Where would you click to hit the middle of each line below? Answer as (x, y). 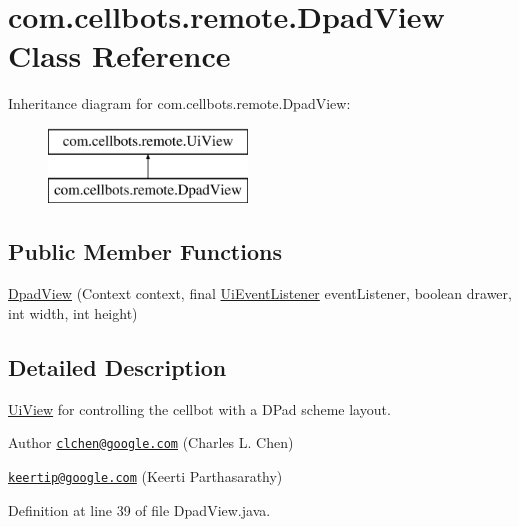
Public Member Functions (145, 251)
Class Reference (119, 55)
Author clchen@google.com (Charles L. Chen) (151, 442)
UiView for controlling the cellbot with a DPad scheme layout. (199, 408)
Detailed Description (117, 366)
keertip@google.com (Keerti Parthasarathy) (145, 475)
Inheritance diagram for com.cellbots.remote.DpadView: (179, 103)
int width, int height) (73, 312)
